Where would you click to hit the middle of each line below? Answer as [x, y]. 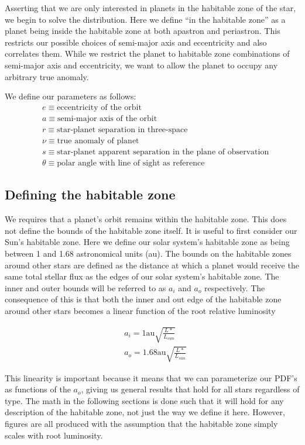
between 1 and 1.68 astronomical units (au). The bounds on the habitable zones [148, 253]
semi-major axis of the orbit [107, 118]
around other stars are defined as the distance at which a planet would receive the [152, 265]
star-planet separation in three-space [122, 130]
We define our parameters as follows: [71, 96]
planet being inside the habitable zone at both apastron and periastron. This [143, 31]
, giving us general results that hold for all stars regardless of [190, 389]
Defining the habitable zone [90, 194]
